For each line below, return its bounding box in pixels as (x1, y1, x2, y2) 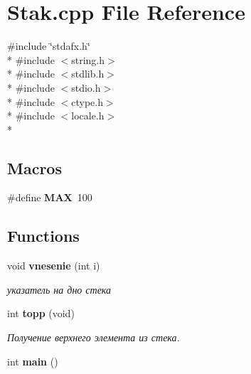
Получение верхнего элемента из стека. (7, 330, 180, 345)
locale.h (71, 108, 105, 123)
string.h (71, 52, 105, 67)
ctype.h (71, 94, 103, 109)
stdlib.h (71, 66, 105, 81)
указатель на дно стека (7, 282, 112, 296)
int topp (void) (7, 306, 75, 321)
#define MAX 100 (7, 190, 92, 205)
